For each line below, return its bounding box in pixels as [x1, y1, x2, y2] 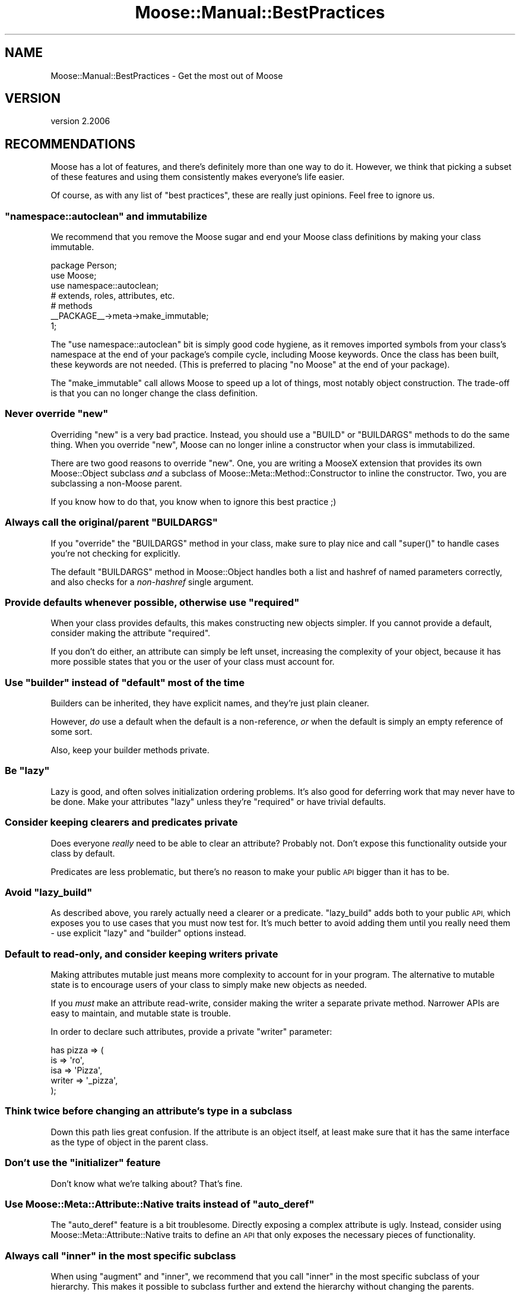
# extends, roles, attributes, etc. [50, 290, 175, 301]
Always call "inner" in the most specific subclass [5, 1249, 236, 1262]
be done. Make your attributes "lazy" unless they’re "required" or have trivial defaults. [50, 796, 386, 807]
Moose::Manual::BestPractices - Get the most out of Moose [50, 70, 283, 81]
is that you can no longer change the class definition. [50, 388, 258, 399]
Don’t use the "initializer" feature [5, 1157, 161, 1169]
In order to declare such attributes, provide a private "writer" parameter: [50, 1026, 332, 1037]
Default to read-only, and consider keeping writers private [5, 947, 278, 960]
